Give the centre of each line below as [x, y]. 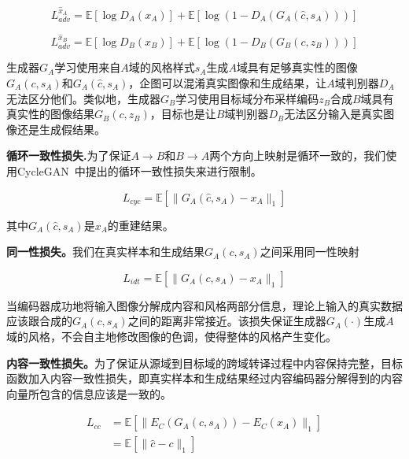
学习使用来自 [88, 67]
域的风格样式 [162, 67]
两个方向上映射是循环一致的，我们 [298, 155]
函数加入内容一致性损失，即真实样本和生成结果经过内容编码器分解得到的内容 [204, 378]
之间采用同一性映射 [310, 252]
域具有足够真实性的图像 [297, 67]
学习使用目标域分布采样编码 [247, 98]
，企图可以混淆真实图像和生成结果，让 [228, 83]
